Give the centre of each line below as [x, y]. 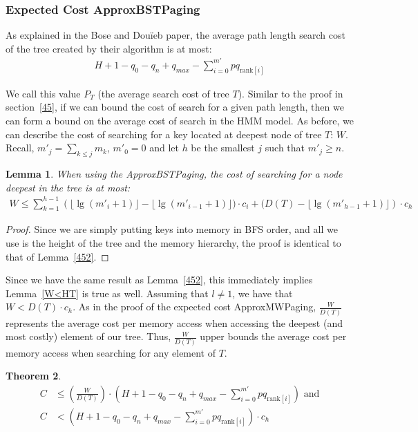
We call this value [43, 93]
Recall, [20, 148]
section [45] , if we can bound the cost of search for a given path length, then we [175, 107]
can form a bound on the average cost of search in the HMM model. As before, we [180, 120]
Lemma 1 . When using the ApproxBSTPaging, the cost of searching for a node [174, 173]
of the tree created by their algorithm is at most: [109, 48]
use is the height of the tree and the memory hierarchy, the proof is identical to [173, 243]
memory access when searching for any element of [111, 352]
